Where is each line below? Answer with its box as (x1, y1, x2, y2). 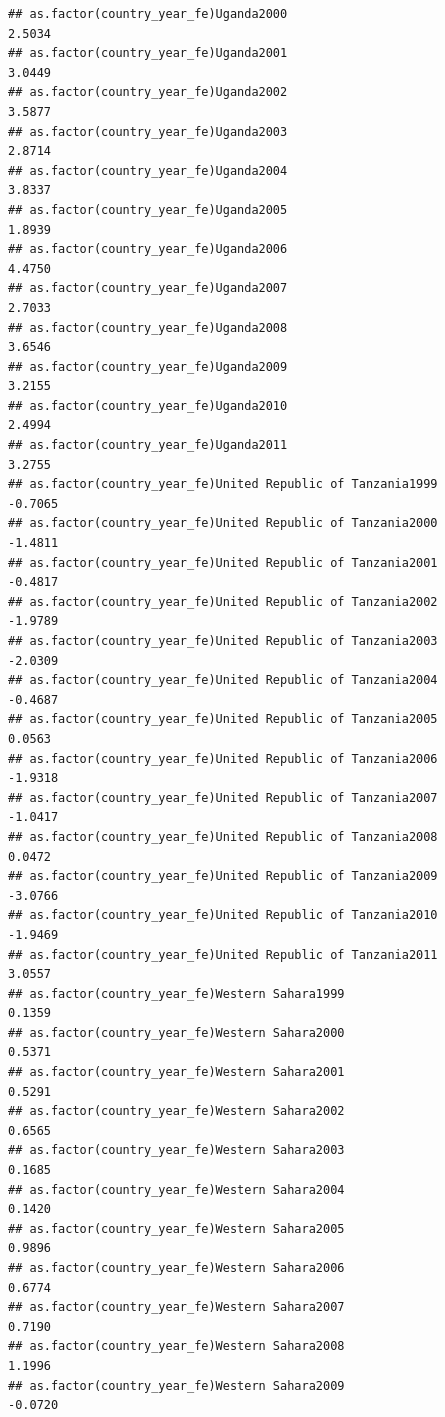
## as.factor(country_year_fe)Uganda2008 (8, 320, 288, 335)
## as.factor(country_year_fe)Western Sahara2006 (8, 1261, 345, 1275)
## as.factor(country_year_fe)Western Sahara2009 (8, 1378, 345, 1393)
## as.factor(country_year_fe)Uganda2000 (8, 7, 288, 21)
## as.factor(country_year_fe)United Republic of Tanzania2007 (8, 790, 438, 805)
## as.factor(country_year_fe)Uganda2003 (8, 124, 288, 139)
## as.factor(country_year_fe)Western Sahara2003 (8, 1143, 345, 1158)
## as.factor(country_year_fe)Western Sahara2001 (8, 1065, 345, 1080)
